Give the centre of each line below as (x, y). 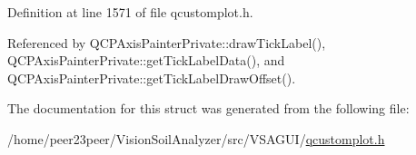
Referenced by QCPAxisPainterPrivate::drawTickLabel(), (167, 42)
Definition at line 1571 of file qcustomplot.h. (130, 12)
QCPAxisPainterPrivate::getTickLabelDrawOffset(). (152, 77)
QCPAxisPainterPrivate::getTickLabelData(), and (146, 60)
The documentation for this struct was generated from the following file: (208, 108)
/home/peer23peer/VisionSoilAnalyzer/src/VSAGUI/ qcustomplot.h (196, 138)
